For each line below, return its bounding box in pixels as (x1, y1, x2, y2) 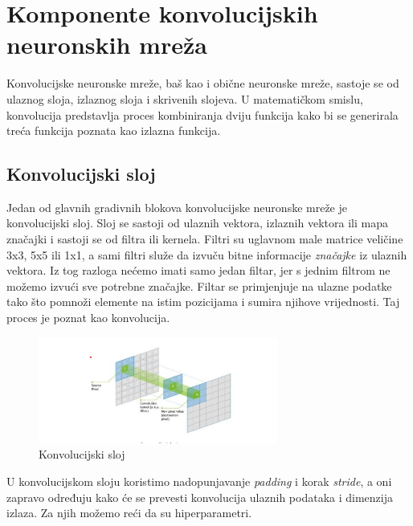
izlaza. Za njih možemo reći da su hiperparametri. (6, 504, 252, 521)
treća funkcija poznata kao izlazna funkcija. (6, 122, 221, 139)
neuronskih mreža (6, 28, 207, 61)
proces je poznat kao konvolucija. (6, 309, 170, 326)
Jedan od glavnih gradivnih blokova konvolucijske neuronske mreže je (6, 198, 347, 215)
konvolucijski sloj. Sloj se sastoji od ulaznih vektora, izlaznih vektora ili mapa (6, 214, 388, 231)
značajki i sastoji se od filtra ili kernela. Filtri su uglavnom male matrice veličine (6, 230, 403, 247)
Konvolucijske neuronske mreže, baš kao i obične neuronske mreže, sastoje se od (6, 75, 399, 92)
